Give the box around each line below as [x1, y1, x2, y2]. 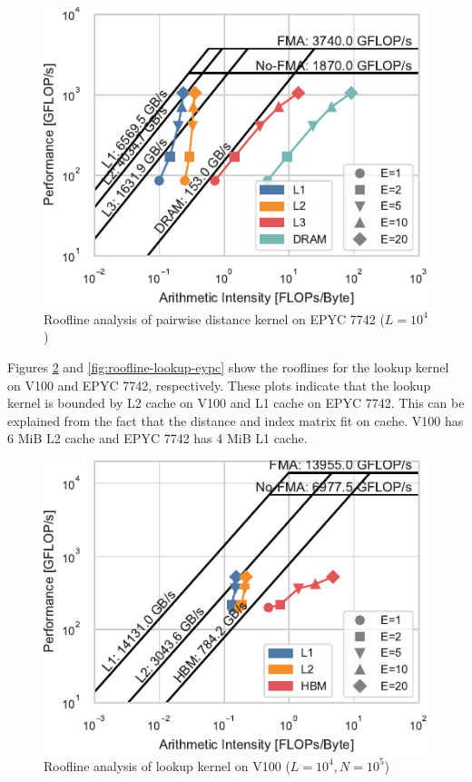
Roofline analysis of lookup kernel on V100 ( [44, 756, 290, 775]
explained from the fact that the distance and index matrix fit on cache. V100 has [7, 411, 464, 430]
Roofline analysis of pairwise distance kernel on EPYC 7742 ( [44, 309, 385, 328]
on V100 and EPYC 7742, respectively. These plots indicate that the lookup [7, 375, 431, 394]
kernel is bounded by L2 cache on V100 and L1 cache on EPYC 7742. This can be [7, 393, 465, 412]
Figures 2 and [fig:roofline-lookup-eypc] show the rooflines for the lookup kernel [7, 357, 449, 376]
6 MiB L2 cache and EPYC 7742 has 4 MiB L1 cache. [7, 429, 308, 448]
